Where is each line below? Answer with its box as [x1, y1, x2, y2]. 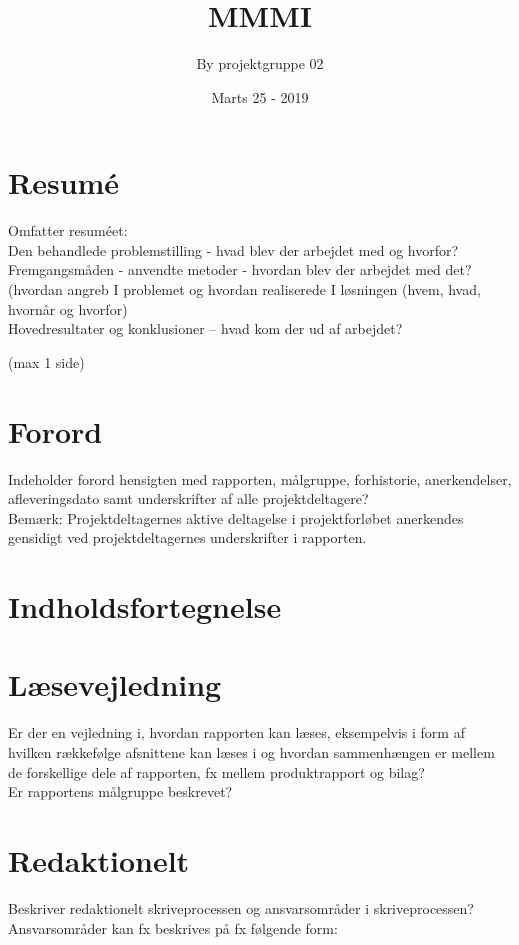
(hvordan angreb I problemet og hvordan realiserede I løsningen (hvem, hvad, [8, 279, 481, 300]
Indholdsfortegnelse [8, 586, 282, 627]
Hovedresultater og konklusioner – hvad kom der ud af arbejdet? [8, 318, 403, 339]
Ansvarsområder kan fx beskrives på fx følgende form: [8, 917, 338, 938]
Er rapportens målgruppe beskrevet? [8, 781, 233, 802]
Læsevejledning [8, 664, 222, 705]
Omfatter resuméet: [8, 220, 128, 241]
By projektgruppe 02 [196, 53, 324, 74]
